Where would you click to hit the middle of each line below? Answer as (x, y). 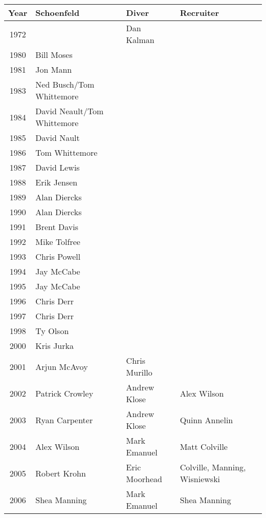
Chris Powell (58, 256)
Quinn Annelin (206, 420)
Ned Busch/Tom (65, 84)
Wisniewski (200, 479)
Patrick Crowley (64, 393)
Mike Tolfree (58, 242)
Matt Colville (204, 446)
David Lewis (58, 167)
